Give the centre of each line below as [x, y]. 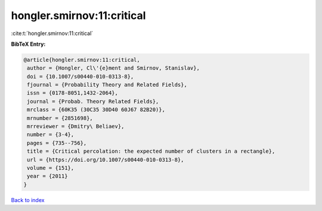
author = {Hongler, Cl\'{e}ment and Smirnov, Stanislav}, [113, 68]
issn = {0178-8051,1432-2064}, [73, 93]
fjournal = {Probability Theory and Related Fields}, [107, 85]
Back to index [28, 200]
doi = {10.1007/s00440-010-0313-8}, [80, 76]
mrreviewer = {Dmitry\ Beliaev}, [76, 127]
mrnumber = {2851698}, [60, 118]
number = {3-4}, [51, 135]
